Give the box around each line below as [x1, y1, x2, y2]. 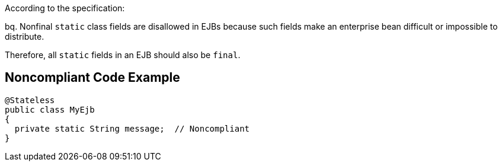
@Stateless [5, 95, 55, 105]
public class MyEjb [5, 104, 95, 114]
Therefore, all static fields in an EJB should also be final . [5, 50, 241, 60]
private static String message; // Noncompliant [14, 123, 250, 133]
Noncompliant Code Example [5, 70, 180, 85]
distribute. [5, 31, 44, 41]
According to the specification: [5, 3, 125, 13]
